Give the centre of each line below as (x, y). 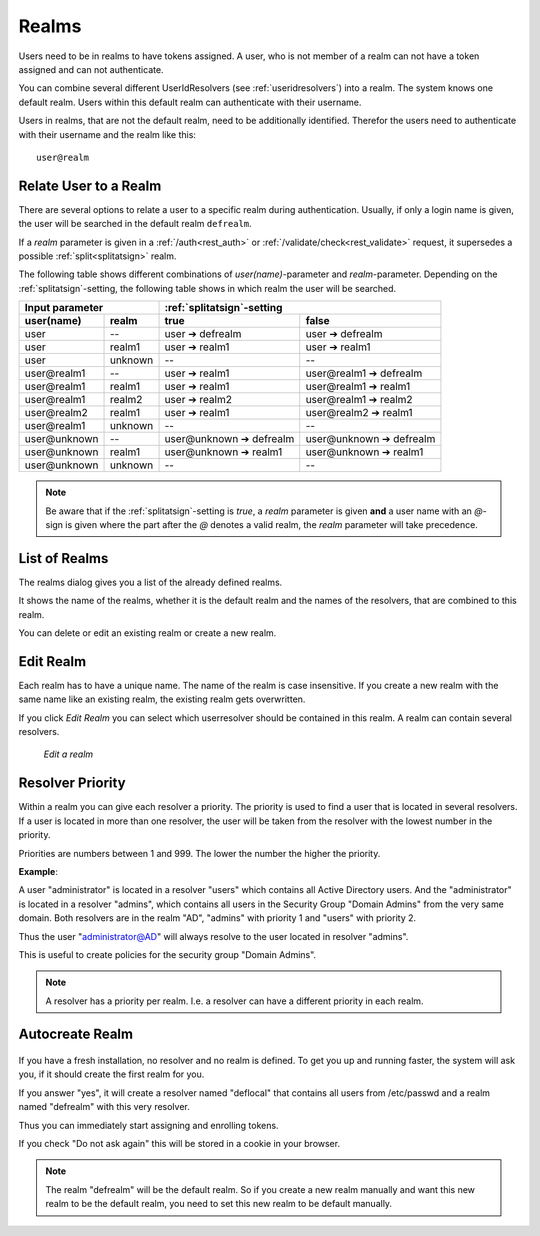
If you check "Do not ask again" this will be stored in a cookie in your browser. (179, 1144)
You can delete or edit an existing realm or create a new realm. (147, 633)
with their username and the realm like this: (107, 134)
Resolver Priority (72, 783)
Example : (38, 871)
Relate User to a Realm (90, 185)
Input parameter (64, 308)
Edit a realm (68, 754)
